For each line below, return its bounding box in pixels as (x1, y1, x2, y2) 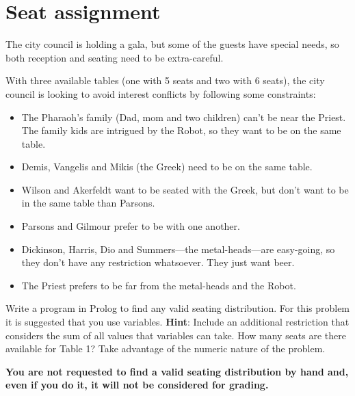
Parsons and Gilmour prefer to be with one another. (21, 219, 240, 233)
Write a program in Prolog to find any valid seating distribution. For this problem (5, 301, 350, 315)
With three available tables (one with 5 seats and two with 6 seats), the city (5, 73, 325, 88)
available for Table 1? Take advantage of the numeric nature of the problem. (5, 341, 326, 356)
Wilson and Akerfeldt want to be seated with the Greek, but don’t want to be (21, 182, 349, 196)
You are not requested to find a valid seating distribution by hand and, (5, 364, 349, 378)
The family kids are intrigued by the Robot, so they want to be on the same (21, 123, 341, 137)
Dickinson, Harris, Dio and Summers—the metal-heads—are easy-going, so (21, 241, 335, 256)
